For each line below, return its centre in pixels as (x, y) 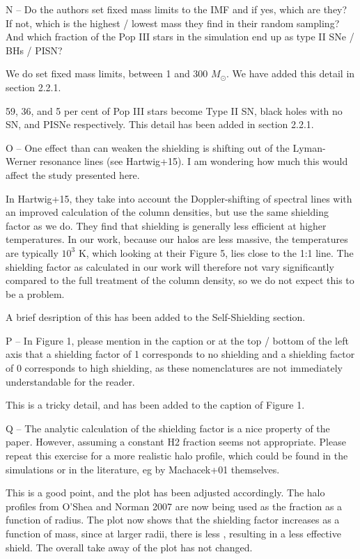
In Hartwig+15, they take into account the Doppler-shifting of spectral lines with (179, 198)
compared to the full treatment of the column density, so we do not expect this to (180, 280)
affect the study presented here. (73, 174)
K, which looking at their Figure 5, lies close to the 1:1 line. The (216, 252)
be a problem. (35, 293)
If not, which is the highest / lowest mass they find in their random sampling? (173, 23)
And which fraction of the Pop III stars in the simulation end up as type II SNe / (180, 37)
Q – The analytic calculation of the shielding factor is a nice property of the (168, 428)
